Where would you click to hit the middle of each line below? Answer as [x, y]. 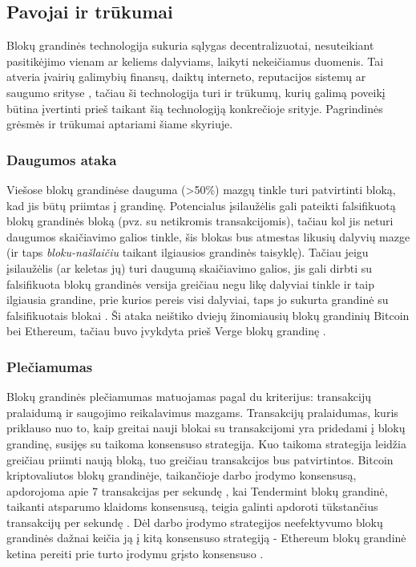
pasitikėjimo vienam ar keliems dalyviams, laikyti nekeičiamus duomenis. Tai [195, 61]
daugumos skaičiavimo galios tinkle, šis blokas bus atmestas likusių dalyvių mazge [208, 236]
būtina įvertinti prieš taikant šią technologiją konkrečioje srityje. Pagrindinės [195, 108]
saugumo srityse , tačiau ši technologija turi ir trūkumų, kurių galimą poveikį [196, 92]
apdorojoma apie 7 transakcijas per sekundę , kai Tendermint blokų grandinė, [197, 490]
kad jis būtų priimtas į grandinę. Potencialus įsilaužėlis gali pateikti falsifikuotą [201, 205]
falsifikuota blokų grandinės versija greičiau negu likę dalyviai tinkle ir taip [190, 283]
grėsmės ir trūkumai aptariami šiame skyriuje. [120, 124]
